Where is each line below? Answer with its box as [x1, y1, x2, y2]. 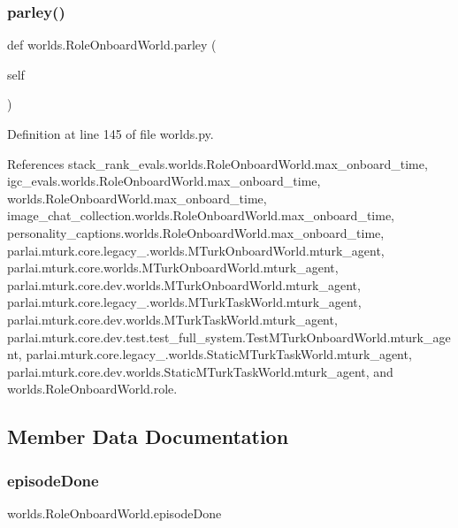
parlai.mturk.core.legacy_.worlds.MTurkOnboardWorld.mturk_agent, [7, 241, 385, 259]
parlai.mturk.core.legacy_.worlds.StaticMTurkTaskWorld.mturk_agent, [26, 345, 412, 363]
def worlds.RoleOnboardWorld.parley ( [7, 35, 217, 54]
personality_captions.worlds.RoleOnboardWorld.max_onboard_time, [7, 223, 385, 241]
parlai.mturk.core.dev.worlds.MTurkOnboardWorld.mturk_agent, [7, 275, 361, 294]
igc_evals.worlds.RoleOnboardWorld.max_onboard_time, [7, 172, 321, 190]
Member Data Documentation [7, 423, 289, 450]
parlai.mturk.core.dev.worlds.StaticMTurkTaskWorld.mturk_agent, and [7, 362, 393, 380]
